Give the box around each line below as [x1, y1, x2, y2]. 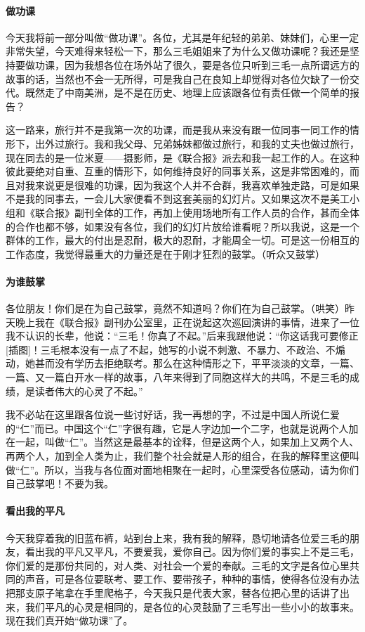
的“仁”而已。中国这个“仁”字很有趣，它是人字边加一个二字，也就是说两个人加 [6, 420, 359, 435]
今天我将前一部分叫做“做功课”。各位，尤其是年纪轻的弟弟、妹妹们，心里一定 [6, 30, 359, 44]
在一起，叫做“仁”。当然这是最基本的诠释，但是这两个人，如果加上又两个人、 [6, 434, 359, 449]
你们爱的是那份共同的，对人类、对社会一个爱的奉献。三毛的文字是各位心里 [6, 557, 350, 572]
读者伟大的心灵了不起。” [34, 383, 143, 398]
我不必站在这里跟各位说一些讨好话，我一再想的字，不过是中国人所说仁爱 [6, 407, 340, 422]
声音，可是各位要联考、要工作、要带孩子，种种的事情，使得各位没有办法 [25, 572, 359, 586]
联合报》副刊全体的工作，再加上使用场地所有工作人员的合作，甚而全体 [34, 205, 359, 219]
